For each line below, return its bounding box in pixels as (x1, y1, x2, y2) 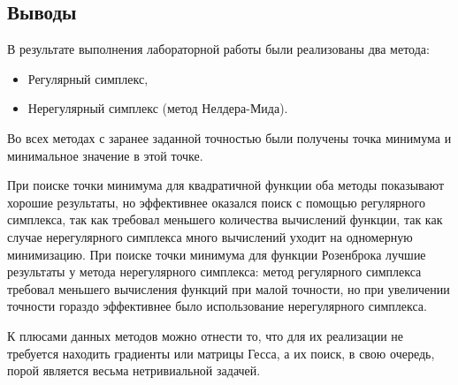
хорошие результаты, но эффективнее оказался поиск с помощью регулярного (7, 192, 425, 211)
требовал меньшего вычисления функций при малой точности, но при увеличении (7, 279, 450, 298)
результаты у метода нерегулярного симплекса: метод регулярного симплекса (7, 262, 422, 281)
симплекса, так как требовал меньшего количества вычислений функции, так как (7, 210, 443, 229)
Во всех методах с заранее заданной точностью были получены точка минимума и (7, 128, 452, 147)
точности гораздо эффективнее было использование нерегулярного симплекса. (7, 297, 427, 315)
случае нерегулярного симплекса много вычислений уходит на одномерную (7, 227, 413, 245)
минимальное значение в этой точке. (7, 146, 203, 164)
